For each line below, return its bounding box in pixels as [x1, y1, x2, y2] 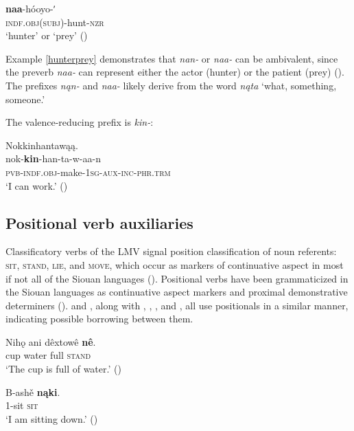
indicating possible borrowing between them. [5, 311, 193, 326]
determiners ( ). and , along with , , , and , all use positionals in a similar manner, [5, 298, 349, 312]
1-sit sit [5, 398, 38, 412]
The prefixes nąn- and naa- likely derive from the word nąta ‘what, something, [5, 78, 337, 92]
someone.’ [5, 91, 45, 106]
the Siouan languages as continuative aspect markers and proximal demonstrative [5, 285, 348, 299]
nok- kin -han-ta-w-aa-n [5, 151, 101, 166]
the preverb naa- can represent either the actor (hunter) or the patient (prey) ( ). [5, 65, 344, 79]
